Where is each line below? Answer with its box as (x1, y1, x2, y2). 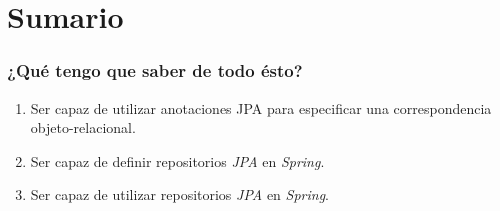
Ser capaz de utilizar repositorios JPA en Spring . (30, 184, 330, 205)
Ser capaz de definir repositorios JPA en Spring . (30, 150, 325, 171)
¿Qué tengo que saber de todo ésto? (7, 58, 303, 83)
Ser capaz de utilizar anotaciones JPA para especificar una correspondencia (30, 97, 492, 118)
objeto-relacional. (30, 117, 136, 138)
